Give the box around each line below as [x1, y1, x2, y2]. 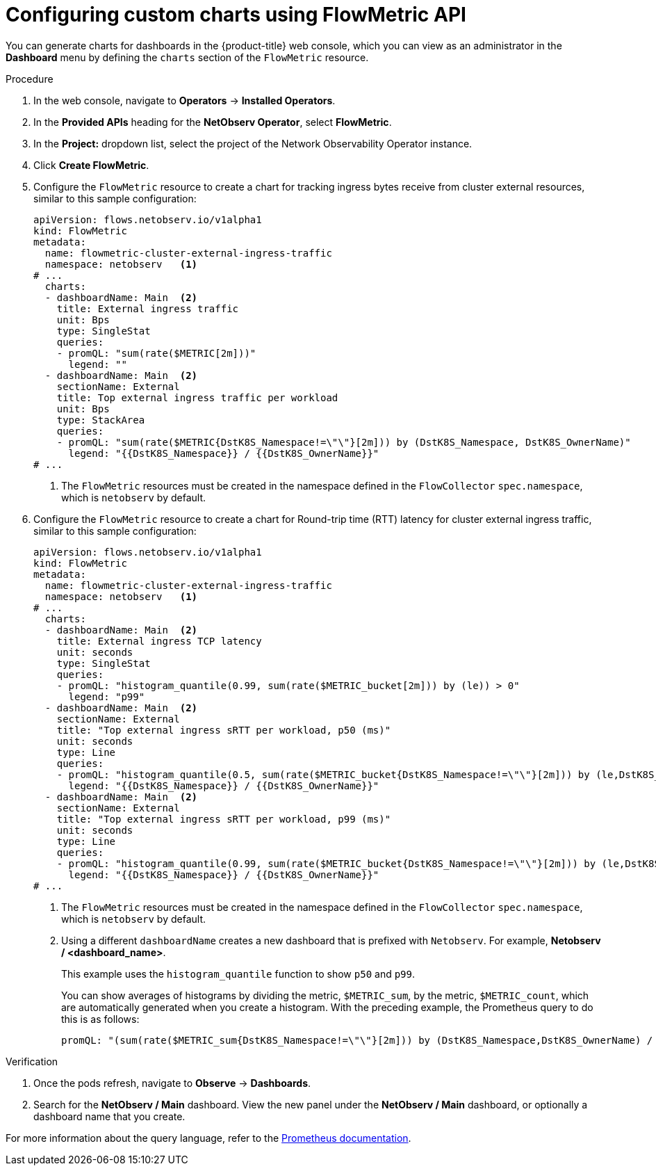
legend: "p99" [68, 691, 145, 702]
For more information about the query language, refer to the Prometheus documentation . [6, 1131, 411, 1144]
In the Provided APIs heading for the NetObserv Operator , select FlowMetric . [33, 115, 392, 128]
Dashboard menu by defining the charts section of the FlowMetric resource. [6, 51, 369, 63]
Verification [6, 1055, 58, 1067]
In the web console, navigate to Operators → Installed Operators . [33, 94, 336, 106]
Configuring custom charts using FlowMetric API [6, 3, 466, 26]
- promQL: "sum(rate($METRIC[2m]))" [56, 347, 256, 359]
